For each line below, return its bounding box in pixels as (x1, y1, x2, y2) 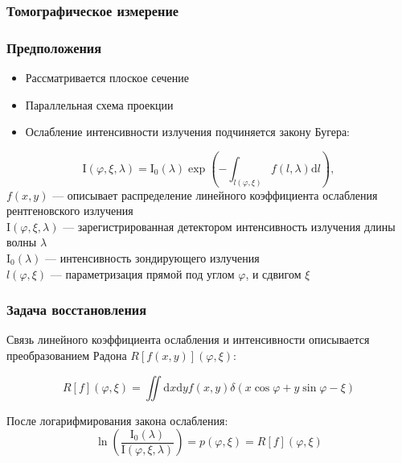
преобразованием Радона (6, 347, 127, 363)
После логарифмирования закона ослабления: (6, 411, 228, 428)
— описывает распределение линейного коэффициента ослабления (52, 186, 378, 203)
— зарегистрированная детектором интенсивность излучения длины (63, 217, 396, 234)
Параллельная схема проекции (25, 96, 174, 113)
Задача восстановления (6, 300, 147, 320)
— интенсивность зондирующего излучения (45, 250, 260, 266)
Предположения (6, 37, 102, 57)
